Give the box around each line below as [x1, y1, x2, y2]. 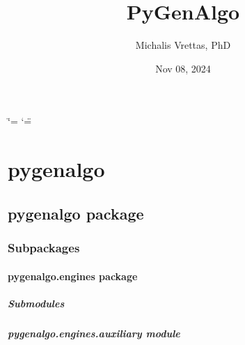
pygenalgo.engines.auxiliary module [8, 325, 180, 340]
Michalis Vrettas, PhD [135, 38, 231, 52]
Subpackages [8, 238, 80, 256]
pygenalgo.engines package [8, 268, 138, 283]
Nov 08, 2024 [155, 61, 211, 75]
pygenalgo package [8, 202, 144, 224]
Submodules [8, 296, 65, 310]
